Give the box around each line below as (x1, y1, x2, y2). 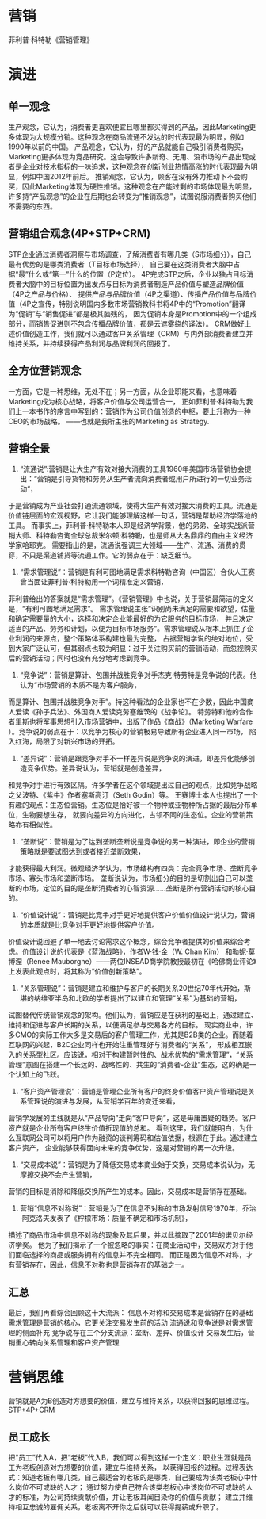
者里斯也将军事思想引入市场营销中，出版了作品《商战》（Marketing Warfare (8, 717, 253, 726)
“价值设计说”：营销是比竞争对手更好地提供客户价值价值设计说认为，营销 (19, 910, 256, 920)
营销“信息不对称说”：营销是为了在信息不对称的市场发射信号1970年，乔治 (19, 1203, 256, 1213)
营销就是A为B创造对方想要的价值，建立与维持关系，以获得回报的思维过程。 (8, 1396, 253, 1406)
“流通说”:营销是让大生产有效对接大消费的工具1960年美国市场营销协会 (19, 465, 245, 474)
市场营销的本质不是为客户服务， (36, 680, 141, 690)
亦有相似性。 (14, 820, 57, 829)
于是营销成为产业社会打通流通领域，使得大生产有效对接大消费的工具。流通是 (8, 501, 258, 511)
